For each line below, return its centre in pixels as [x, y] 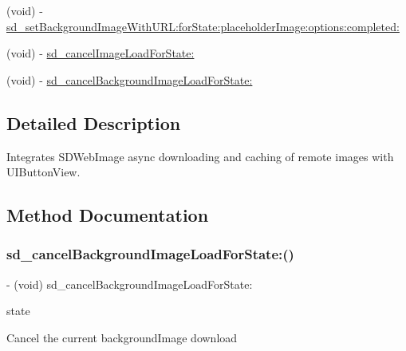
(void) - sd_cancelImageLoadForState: [101, 53]
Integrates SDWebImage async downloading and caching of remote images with [200, 156]
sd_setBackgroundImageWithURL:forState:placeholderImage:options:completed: [203, 26]
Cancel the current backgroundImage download [122, 337]
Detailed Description [94, 122]
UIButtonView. [43, 172]
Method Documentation [108, 215]
